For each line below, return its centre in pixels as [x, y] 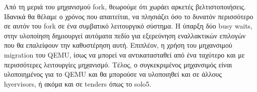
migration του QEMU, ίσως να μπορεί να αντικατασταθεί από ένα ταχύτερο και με [125, 54]
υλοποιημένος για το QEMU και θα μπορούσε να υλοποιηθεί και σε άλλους [113, 74]
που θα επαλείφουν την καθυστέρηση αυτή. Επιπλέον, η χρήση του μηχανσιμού [118, 45]
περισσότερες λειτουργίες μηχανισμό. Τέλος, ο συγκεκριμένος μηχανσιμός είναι [118, 64]
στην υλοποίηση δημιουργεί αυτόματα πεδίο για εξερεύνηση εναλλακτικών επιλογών [125, 35]
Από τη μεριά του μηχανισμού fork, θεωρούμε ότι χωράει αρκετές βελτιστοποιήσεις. [125, 6]
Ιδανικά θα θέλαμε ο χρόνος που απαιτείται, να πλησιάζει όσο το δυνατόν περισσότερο [129, 16]
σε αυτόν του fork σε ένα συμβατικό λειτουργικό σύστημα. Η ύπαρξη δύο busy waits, [128, 26]
